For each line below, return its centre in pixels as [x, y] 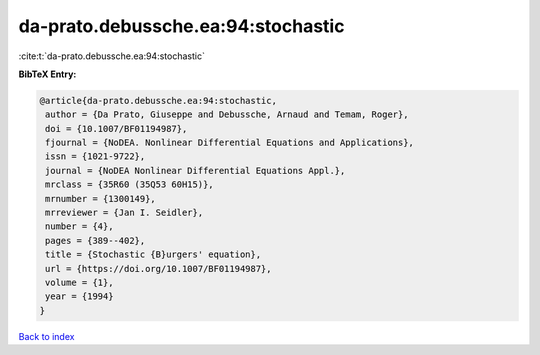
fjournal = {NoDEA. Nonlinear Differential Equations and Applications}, [230, 143]
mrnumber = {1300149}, [101, 198]
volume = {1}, [79, 282]
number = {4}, [79, 226]
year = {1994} [79, 296]
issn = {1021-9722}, [95, 156]
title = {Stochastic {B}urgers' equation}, [153, 254]
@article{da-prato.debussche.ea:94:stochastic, [158, 100]
